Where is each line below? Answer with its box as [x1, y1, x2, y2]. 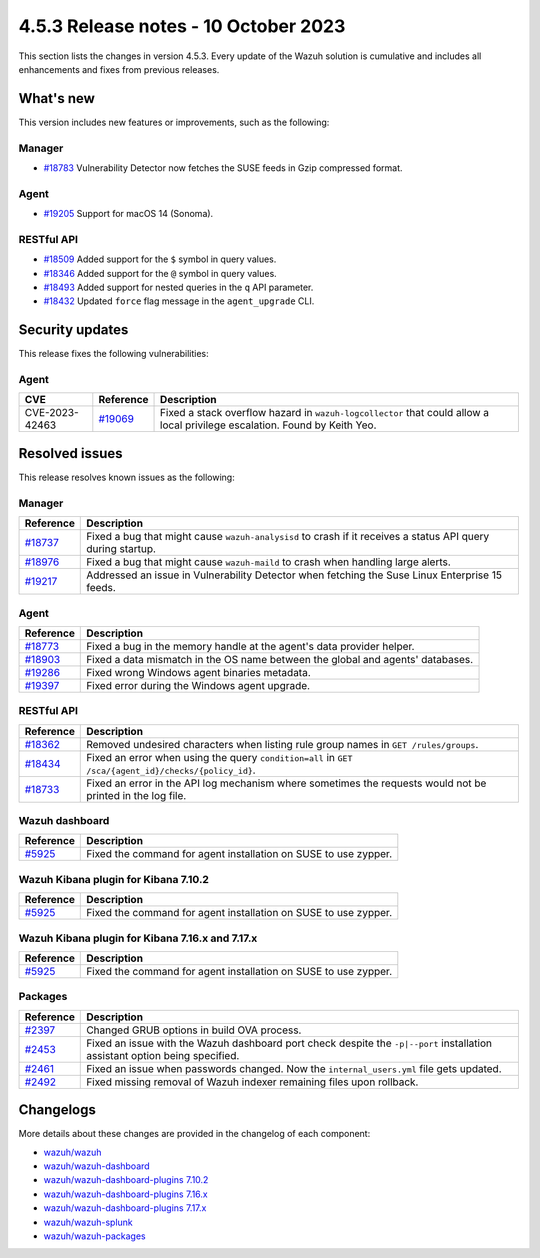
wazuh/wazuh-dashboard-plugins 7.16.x [43, 1188, 209, 1200]
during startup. [86, 542, 157, 556]
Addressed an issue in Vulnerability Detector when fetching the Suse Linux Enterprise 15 [86, 568, 502, 582]
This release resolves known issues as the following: [18, 471, 235, 483]
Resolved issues [18, 445, 124, 462]
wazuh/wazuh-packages [43, 1230, 146, 1242]
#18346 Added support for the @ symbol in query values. [43, 267, 277, 279]
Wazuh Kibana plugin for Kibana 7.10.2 [18, 872, 210, 886]
